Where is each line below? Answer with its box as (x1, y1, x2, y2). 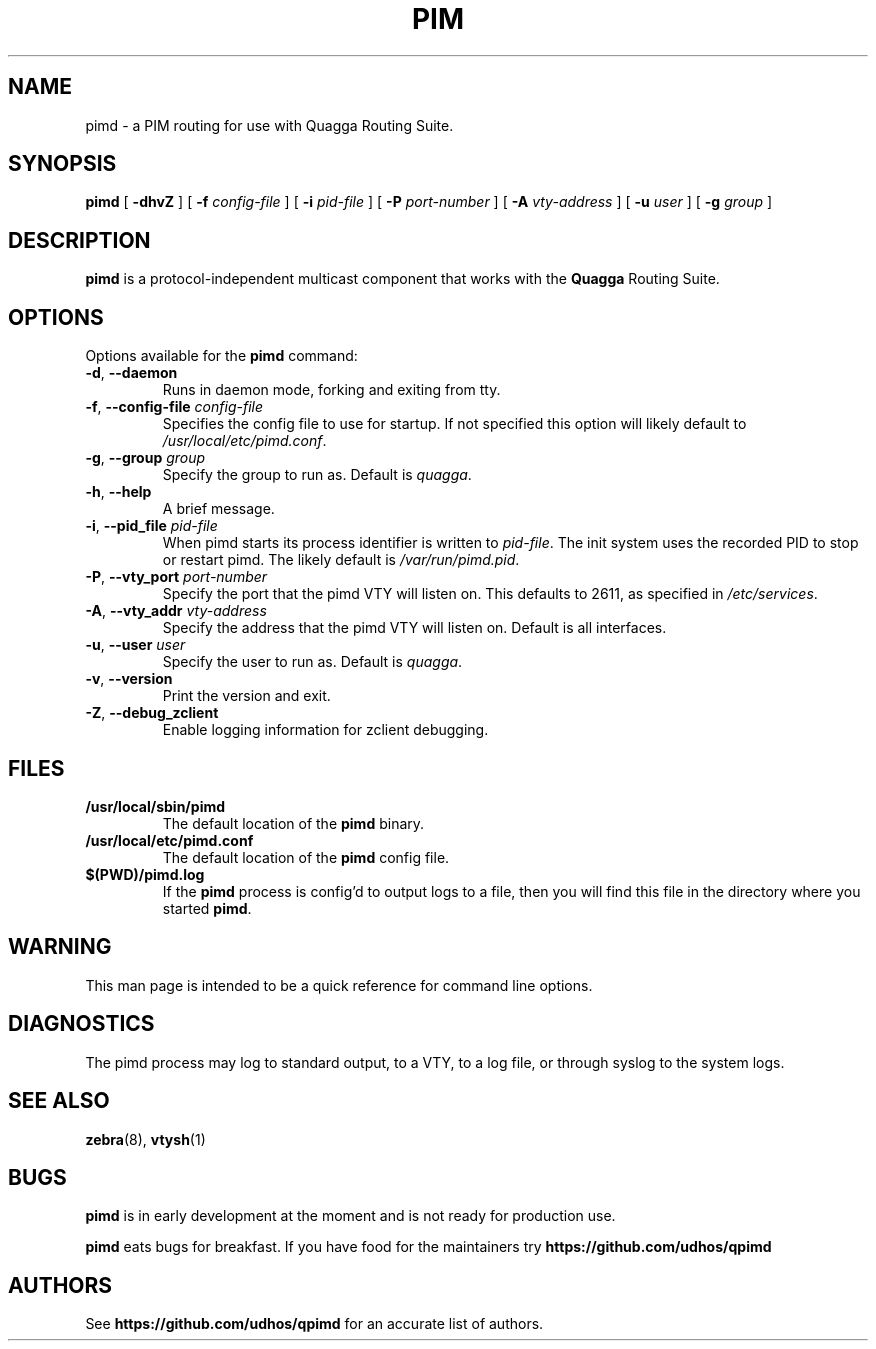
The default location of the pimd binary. (162, 814, 425, 832)
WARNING (8, 934, 112, 960)
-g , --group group (85, 449, 206, 467)
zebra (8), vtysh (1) (85, 1130, 206, 1148)
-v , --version (85, 670, 173, 688)
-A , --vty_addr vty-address (85, 602, 267, 620)
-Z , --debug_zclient (85, 704, 219, 722)
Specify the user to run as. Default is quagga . (162, 653, 463, 671)
